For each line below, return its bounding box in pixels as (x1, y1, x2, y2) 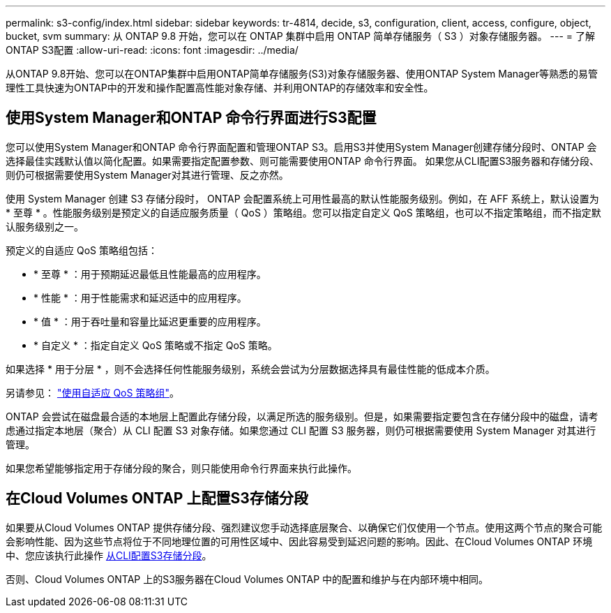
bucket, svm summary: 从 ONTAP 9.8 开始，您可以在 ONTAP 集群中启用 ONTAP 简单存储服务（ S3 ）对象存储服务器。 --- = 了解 (6, 30, 596, 42)
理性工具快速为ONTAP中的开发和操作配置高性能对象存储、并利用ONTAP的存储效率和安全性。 (6, 82, 434, 94)
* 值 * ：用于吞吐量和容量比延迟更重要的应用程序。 (33, 315, 266, 327)
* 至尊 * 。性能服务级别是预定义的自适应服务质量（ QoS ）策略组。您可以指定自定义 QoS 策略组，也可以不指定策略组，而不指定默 (6, 206, 601, 219)
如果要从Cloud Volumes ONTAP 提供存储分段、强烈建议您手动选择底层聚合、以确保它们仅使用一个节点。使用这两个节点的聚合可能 (6, 521, 603, 533)
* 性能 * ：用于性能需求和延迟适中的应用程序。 (33, 291, 247, 304)
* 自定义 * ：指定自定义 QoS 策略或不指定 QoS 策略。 (33, 339, 278, 351)
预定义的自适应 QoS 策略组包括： (6, 244, 158, 256)
